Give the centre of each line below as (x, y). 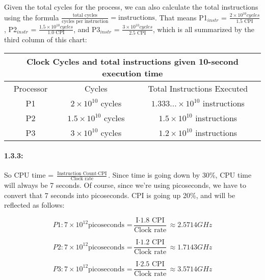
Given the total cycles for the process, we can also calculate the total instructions (131, 7)
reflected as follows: (34, 205)
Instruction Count (77, 173)
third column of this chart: (46, 39)
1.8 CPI (152, 220)
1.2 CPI (152, 243)
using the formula (32, 17)
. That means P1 (181, 17)
